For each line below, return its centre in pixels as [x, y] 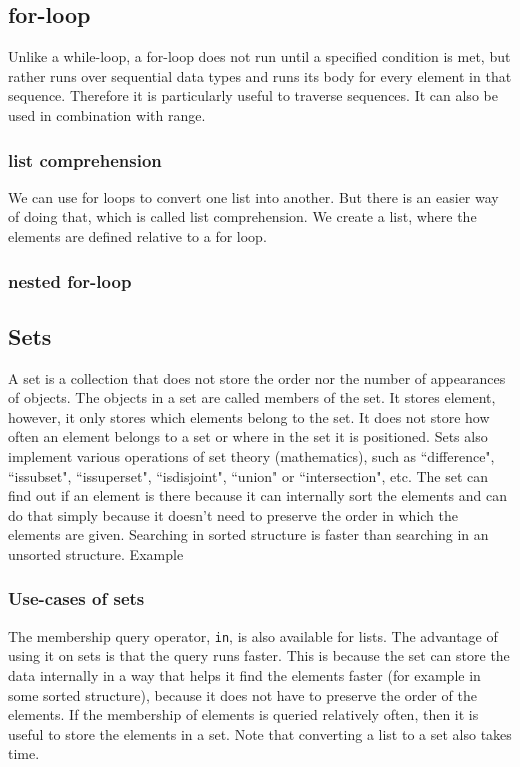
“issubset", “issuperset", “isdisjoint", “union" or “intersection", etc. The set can [248, 475]
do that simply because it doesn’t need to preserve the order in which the [233, 514]
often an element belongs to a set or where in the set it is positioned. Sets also [248, 436]
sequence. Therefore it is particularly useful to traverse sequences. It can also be [253, 95]
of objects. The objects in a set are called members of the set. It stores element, [252, 397]
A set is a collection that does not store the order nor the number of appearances [257, 377]
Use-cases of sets [76, 598]
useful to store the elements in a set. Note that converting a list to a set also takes [260, 733]
